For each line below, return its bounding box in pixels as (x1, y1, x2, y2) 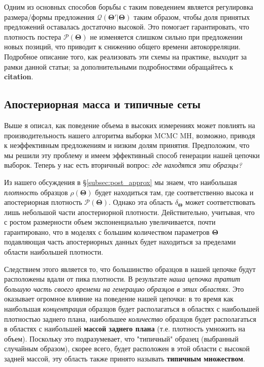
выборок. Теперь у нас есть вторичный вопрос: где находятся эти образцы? (4, 160, 242, 170)
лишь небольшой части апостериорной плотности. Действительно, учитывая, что (4, 206, 255, 217)
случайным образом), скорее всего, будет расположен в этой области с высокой (4, 343, 250, 354)
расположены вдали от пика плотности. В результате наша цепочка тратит (4, 273, 241, 284)
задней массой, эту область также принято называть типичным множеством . (4, 353, 245, 364)
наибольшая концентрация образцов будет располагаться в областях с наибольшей (4, 303, 259, 314)
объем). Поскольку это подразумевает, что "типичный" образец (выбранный (4, 333, 239, 344)
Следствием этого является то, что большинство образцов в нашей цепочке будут (4, 263, 256, 274)
